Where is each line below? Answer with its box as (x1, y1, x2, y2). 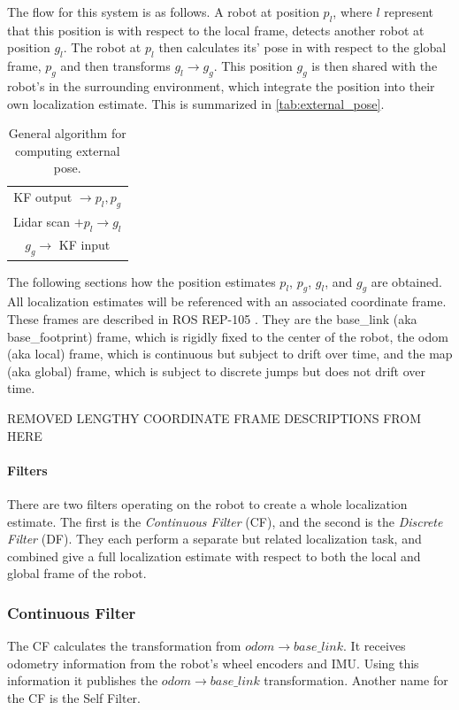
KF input (58, 235, 111, 254)
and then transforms (60, 57, 171, 75)
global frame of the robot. (7, 564, 147, 583)
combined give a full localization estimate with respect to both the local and (7, 546, 421, 565)
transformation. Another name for (264, 671, 448, 690)
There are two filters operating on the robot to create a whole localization (7, 494, 408, 513)
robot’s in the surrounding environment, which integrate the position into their (7, 76, 435, 95)
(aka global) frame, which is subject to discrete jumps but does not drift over (7, 361, 426, 380)
